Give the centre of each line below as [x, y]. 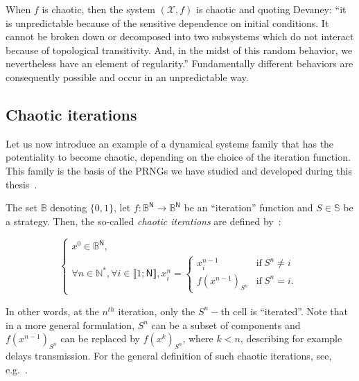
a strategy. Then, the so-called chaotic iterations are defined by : [143, 221]
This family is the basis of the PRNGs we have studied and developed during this [179, 170]
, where [198, 338]
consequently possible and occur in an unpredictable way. [127, 77]
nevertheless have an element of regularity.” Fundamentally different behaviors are [179, 63]
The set [21, 207]
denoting [69, 207]
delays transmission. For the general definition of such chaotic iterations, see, [169, 355]
